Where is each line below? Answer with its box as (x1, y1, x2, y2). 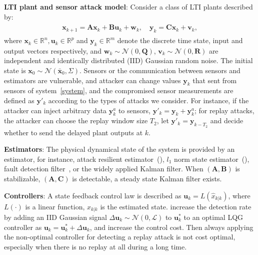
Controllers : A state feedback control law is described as (4, 190, 181, 200)
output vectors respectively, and (4, 45, 102, 56)
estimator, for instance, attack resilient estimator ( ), (4, 153, 164, 164)
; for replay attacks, (194, 105, 254, 115)
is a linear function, (25, 201, 85, 211)
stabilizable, (4, 173, 40, 183)
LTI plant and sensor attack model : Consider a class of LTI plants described (4, 2, 253, 12)
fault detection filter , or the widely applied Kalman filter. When (4, 163, 203, 174)
